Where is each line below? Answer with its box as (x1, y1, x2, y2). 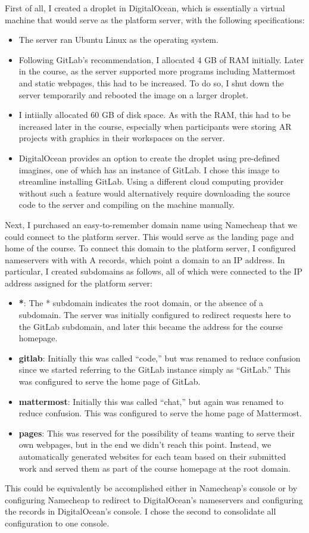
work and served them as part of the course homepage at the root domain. (18, 462, 291, 474)
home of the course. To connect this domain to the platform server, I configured (5, 242, 296, 254)
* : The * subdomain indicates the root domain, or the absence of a (18, 297, 263, 309)
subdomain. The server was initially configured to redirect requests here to (18, 308, 291, 321)
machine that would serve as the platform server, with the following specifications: (5, 13, 305, 26)
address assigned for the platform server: (5, 276, 152, 289)
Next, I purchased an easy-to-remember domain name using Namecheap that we (5, 218, 298, 230)
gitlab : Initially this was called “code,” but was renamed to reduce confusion (18, 351, 301, 364)
